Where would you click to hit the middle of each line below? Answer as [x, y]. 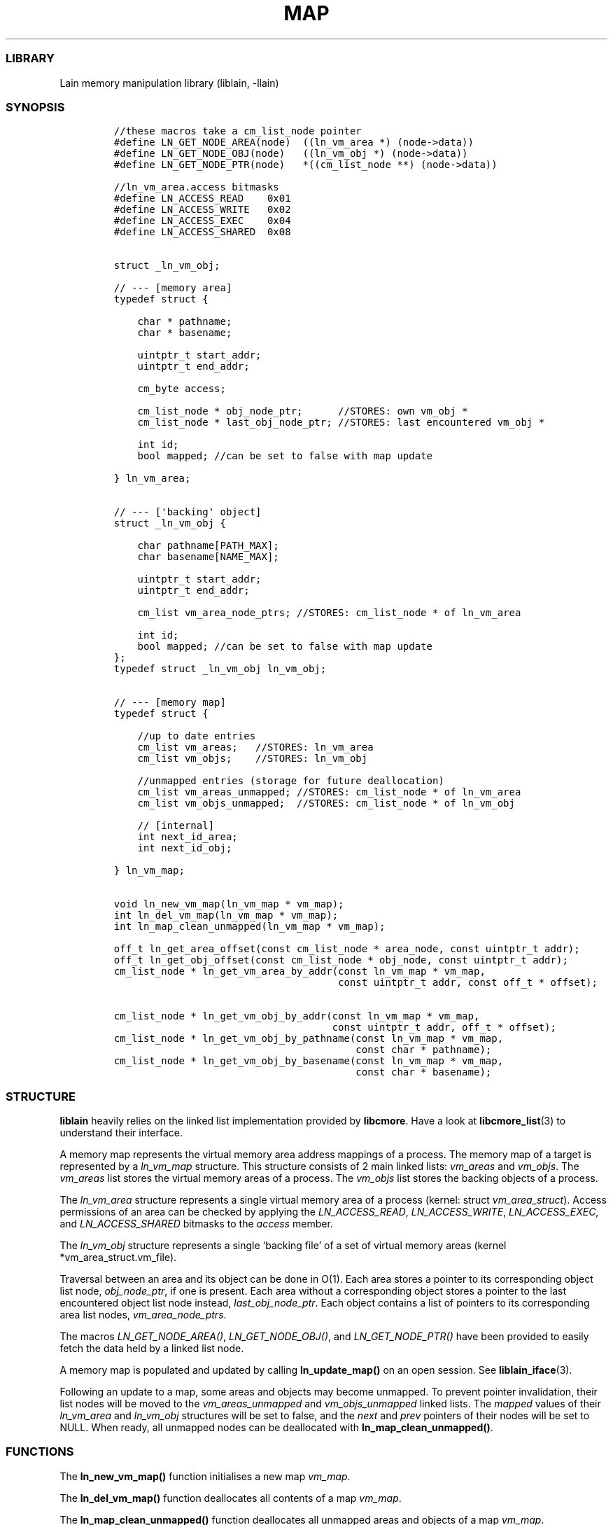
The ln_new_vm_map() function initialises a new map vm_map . [205, 1476]
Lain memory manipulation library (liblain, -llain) [169, 83]
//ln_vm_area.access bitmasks [196, 187]
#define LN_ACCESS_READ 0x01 [202, 199]
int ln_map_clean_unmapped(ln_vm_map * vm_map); [249, 927]
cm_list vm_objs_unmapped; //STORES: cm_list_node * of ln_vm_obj [326, 803]
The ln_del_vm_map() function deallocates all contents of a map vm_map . [231, 1498]
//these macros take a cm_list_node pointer [238, 131]
